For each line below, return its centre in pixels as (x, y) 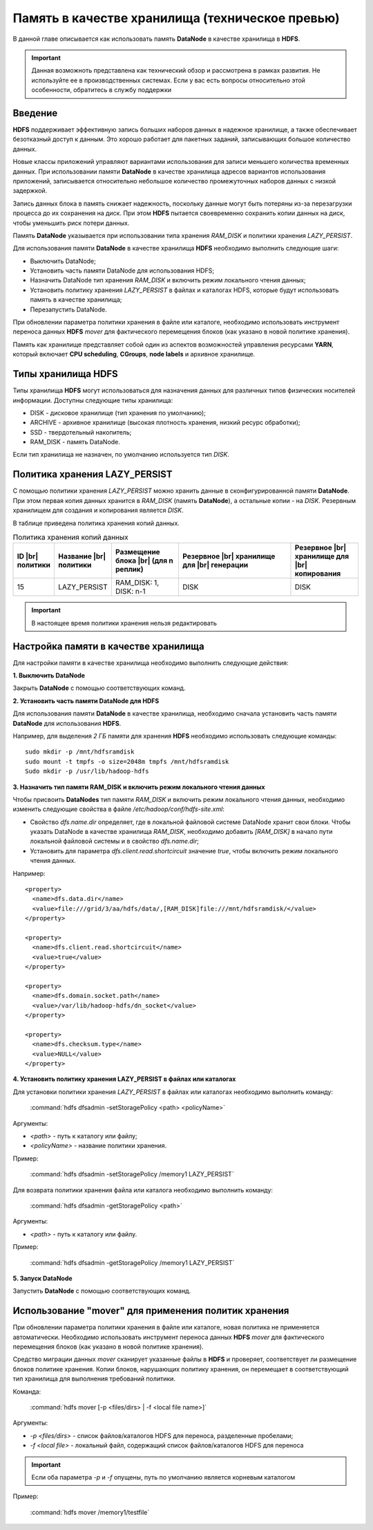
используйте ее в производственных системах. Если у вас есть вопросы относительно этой (168, 80)
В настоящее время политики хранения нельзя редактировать (124, 623)
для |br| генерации (215, 565)
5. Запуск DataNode (42, 1278)
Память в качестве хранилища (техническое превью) (176, 18)
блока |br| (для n (144, 561)
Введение (35, 113)
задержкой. (30, 191)
